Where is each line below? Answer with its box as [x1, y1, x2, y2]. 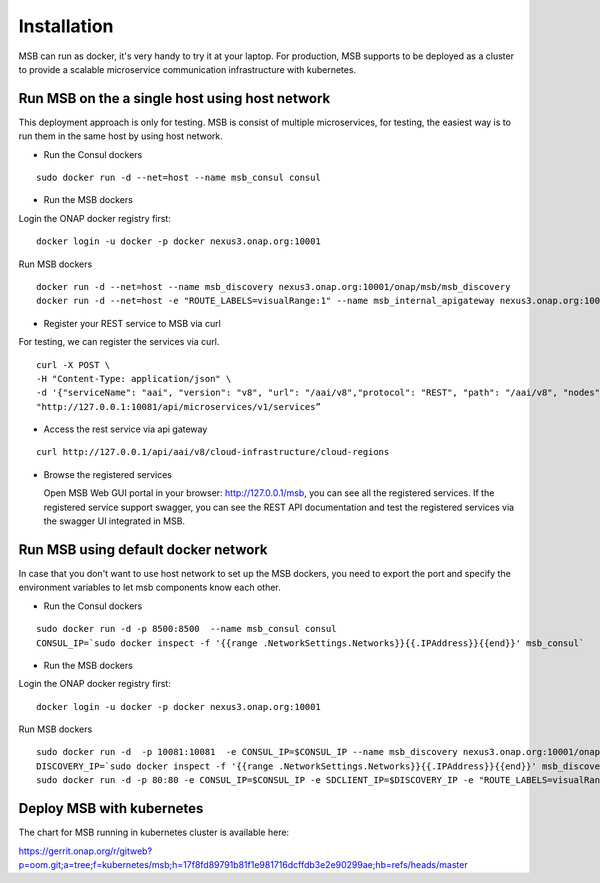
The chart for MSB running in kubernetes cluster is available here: [18, 826, 290, 839]
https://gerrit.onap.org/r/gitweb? [18, 845, 153, 857]
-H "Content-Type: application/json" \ [36, 373, 232, 384]
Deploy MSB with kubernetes [18, 800, 204, 817]
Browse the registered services [43, 468, 172, 480]
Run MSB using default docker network [18, 541, 268, 558]
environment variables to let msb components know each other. [18, 581, 281, 594]
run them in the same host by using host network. [18, 130, 224, 142]
